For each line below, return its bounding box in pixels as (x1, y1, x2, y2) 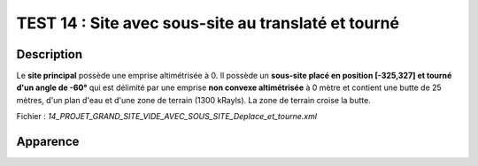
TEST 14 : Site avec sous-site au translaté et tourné (16, 13, 400, 33)
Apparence (16, 134, 80, 149)
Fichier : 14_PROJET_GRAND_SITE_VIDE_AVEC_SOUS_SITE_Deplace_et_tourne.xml (16, 111, 318, 122)
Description (16, 47, 83, 62)
